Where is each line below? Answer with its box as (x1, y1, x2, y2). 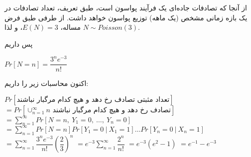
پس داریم (4, 38, 33, 49)
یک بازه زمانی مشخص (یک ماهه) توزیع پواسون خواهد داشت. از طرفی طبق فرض (4, 12, 248, 22)
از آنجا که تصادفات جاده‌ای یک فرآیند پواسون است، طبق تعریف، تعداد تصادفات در (4, 2, 247, 12)
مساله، (60, 22, 81, 32)
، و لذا (4, 22, 23, 32)
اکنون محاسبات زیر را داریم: (4, 78, 89, 88)
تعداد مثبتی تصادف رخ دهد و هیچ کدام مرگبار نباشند (16, 96, 170, 104)
